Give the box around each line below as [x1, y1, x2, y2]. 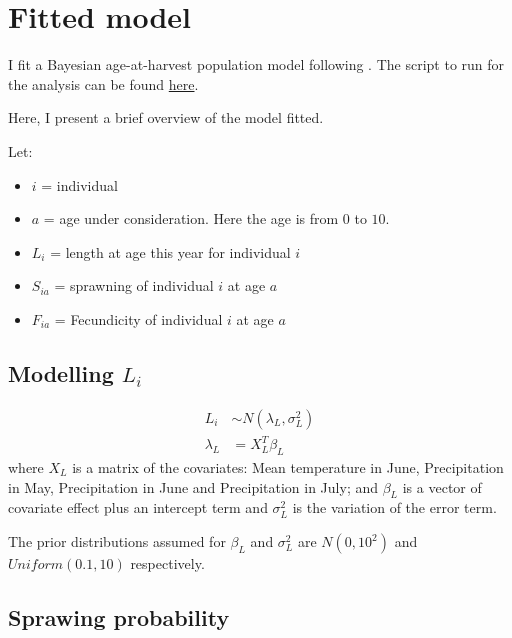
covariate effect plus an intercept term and [8, 497, 268, 518]
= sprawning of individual [54, 275, 214, 296]
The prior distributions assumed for [8, 531, 226, 552]
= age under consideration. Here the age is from [43, 208, 339, 229]
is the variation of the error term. [292, 497, 497, 518]
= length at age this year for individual [50, 241, 291, 262]
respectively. [130, 553, 205, 574]
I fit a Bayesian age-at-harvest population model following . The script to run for [8, 54, 505, 75]
